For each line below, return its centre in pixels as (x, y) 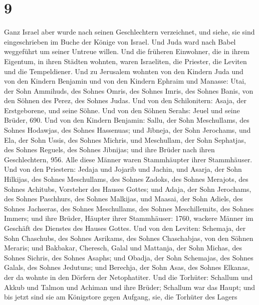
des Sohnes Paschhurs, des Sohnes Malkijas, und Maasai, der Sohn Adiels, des (123, 199)
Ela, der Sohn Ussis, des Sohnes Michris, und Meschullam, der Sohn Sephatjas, (125, 139)
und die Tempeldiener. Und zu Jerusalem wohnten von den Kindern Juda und (124, 71)
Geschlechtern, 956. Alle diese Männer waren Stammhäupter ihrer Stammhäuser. (128, 159)
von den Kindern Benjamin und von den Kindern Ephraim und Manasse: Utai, (125, 81)
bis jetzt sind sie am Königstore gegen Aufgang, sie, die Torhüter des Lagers (121, 297)
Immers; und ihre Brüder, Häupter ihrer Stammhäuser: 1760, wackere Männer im (129, 218)
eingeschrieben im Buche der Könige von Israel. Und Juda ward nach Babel (120, 41)
